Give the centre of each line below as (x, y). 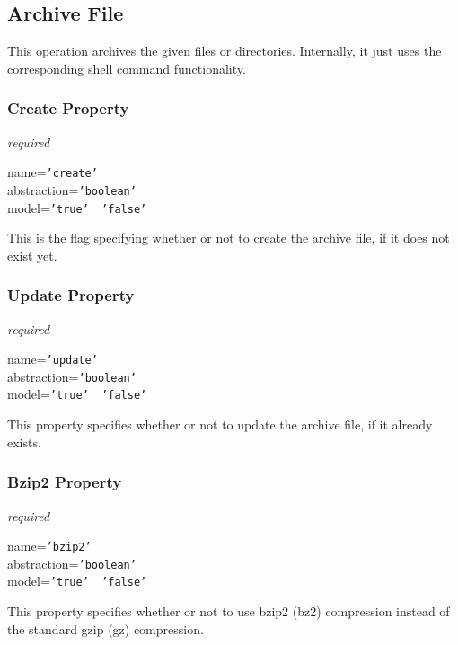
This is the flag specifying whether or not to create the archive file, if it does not (229, 238)
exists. (24, 442)
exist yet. (32, 255)
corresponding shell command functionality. (127, 68)
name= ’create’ (53, 172)
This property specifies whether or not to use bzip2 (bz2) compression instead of (229, 611)
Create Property (68, 108)
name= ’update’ (53, 359)
